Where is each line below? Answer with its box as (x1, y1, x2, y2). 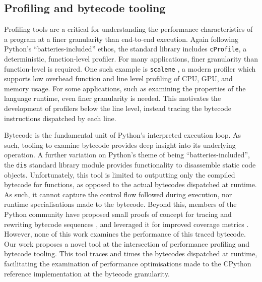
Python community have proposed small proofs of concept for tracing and (4, 209, 232, 219)
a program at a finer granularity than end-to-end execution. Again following (4, 33, 238, 44)
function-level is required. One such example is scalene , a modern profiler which (4, 63, 256, 74)
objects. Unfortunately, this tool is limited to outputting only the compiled (4, 169, 235, 180)
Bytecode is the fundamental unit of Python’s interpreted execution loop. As (4, 130, 241, 140)
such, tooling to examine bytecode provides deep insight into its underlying (4, 139, 236, 150)
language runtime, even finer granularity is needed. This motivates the (4, 93, 221, 103)
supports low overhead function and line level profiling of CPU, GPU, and (4, 73, 233, 84)
